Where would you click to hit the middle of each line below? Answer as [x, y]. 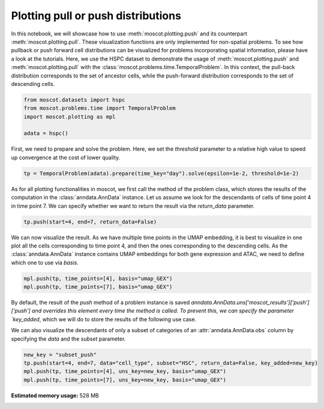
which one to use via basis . [45, 262]
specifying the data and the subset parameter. [68, 339]
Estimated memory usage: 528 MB [55, 395]
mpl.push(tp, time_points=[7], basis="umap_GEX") [98, 287]
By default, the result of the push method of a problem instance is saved [100, 303]
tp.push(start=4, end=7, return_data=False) [90, 222]
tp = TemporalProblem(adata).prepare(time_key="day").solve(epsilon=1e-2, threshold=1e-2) [161, 173]
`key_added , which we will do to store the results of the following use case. [104, 319]
